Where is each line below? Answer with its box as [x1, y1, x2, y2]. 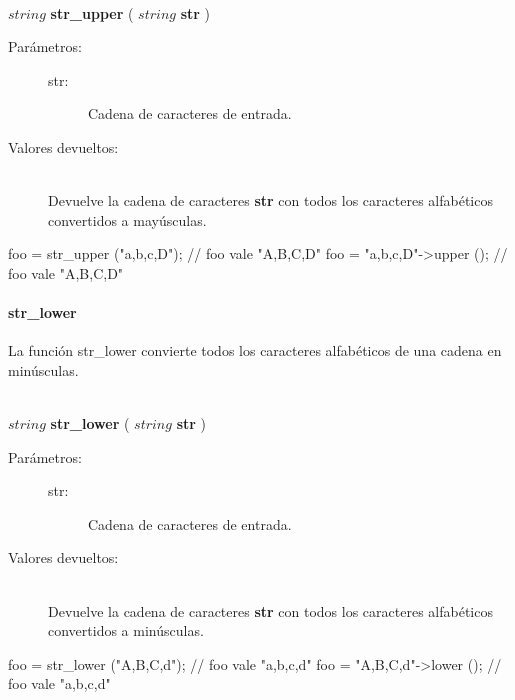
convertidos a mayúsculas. [48, 209, 207, 230]
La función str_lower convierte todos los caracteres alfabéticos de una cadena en [8, 340, 502, 361]
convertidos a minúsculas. [48, 620, 204, 641]
